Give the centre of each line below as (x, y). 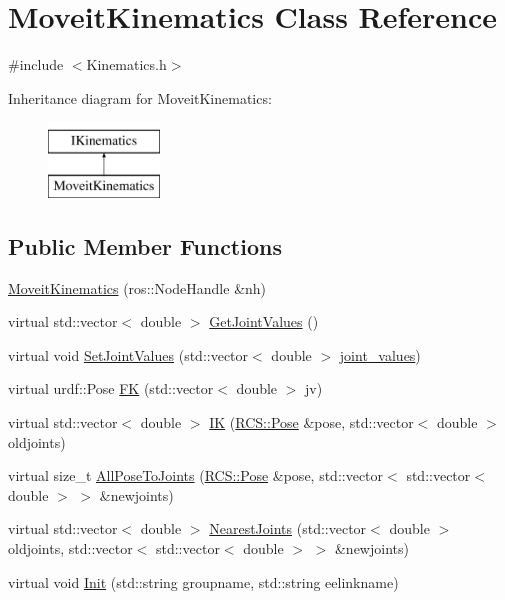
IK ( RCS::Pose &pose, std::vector (311, 422)
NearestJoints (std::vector (288, 528)
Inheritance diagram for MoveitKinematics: (140, 97)
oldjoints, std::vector (70, 548)
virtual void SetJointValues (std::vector (128, 354)
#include (36, 64)
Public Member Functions (145, 245)
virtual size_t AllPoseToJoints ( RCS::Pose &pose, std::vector (196, 475)
